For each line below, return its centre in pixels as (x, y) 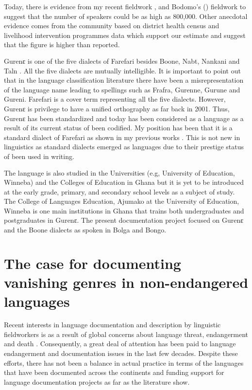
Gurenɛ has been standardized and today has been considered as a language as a (124, 118)
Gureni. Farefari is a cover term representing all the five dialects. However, (115, 99)
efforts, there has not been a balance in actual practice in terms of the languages (124, 363)
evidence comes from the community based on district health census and (112, 26)
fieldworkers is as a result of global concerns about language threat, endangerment (126, 334)
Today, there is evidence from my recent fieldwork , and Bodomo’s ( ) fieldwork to (125, 6)
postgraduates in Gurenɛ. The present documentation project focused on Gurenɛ (124, 220)
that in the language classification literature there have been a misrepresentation (124, 80)
